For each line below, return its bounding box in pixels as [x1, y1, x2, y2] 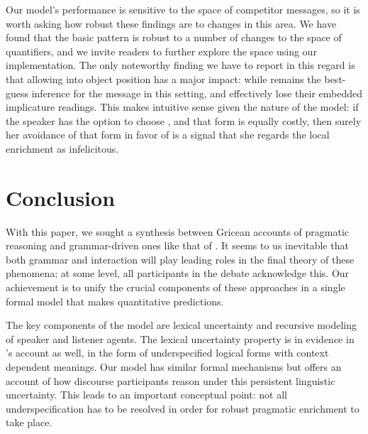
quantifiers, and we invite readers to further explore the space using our [6, 43, 317, 58]
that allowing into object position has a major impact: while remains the [6, 71, 321, 86]
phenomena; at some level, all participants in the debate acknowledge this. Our [6, 266, 350, 281]
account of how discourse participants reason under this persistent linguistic [6, 373, 335, 388]
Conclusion [6, 183, 116, 212]
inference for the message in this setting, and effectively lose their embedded [31, 85, 363, 100]
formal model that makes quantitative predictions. [6, 293, 224, 308]
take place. [6, 415, 52, 430]
